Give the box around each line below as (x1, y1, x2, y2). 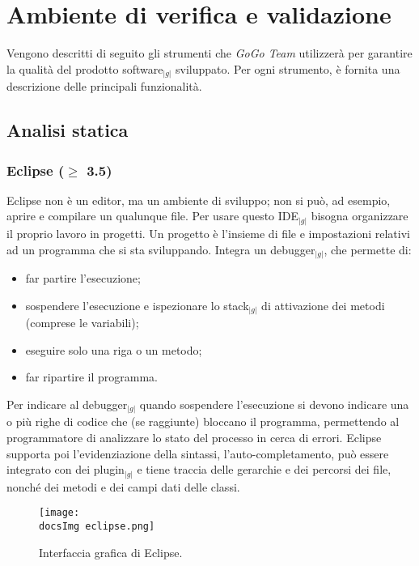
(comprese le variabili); (25, 314, 139, 331)
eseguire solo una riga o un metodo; (25, 341, 202, 358)
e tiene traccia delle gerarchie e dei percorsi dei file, (137, 461, 391, 478)
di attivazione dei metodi (261, 296, 385, 313)
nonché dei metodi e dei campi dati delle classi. (6, 478, 240, 495)
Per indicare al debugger (6, 395, 128, 412)
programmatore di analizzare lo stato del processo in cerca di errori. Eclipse (6, 429, 382, 446)
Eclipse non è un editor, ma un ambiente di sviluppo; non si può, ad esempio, (6, 191, 391, 208)
